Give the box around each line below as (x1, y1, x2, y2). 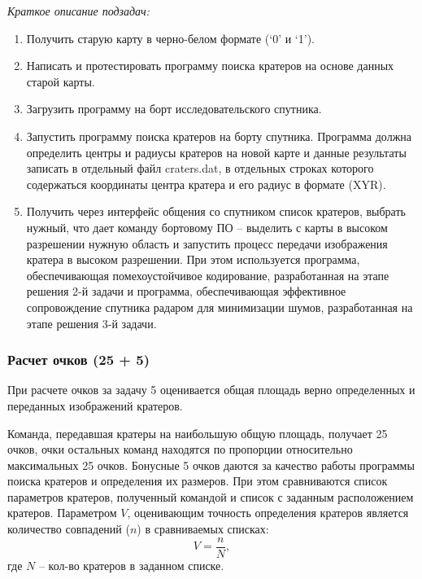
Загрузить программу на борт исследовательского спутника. (26, 100, 322, 117)
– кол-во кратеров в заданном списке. (38, 556, 224, 573)
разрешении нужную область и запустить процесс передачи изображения (26, 235, 388, 252)
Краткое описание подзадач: (7, 2, 150, 19)
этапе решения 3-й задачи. (26, 314, 157, 331)
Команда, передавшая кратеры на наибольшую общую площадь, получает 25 (7, 424, 388, 441)
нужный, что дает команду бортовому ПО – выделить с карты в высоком (26, 218, 388, 235)
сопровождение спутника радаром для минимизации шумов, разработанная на (26, 298, 413, 315)
